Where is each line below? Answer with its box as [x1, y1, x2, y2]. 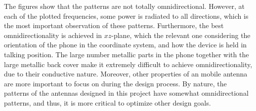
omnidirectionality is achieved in [4, 30, 102, 40]
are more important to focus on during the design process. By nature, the [4, 78, 227, 88]
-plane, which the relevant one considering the [111, 30, 251, 40]
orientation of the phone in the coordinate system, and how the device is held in [4, 39, 247, 50]
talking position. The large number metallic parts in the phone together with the [4, 49, 249, 59]
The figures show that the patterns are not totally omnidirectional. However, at [4, 1, 245, 11]
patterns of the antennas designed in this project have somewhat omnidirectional [4, 88, 249, 98]
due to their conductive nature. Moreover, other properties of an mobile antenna [4, 69, 248, 79]
